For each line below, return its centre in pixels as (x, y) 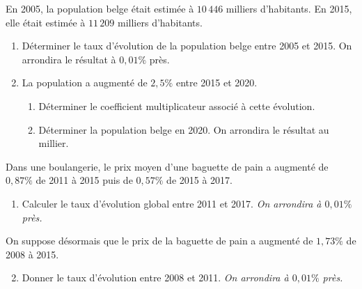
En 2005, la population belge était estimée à (100, 8)
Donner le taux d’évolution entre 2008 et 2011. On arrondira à (155, 278)
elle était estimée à (46, 22)
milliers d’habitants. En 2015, (289, 8)
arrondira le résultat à (69, 59)
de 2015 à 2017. (199, 180)
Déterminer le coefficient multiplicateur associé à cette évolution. (177, 106)
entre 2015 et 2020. (217, 83)
